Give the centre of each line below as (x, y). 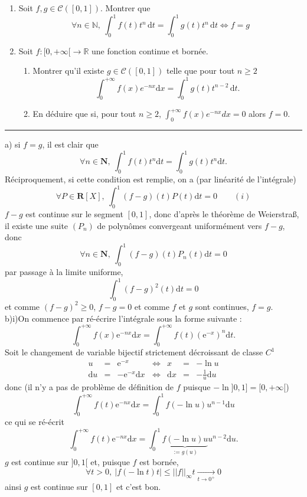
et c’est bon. (138, 487)
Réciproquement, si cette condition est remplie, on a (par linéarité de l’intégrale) (151, 179)
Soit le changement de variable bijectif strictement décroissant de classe (134, 352)
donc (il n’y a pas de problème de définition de (89, 387)
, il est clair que (70, 144)
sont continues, (222, 306)
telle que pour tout (200, 71)
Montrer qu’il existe (68, 71)
